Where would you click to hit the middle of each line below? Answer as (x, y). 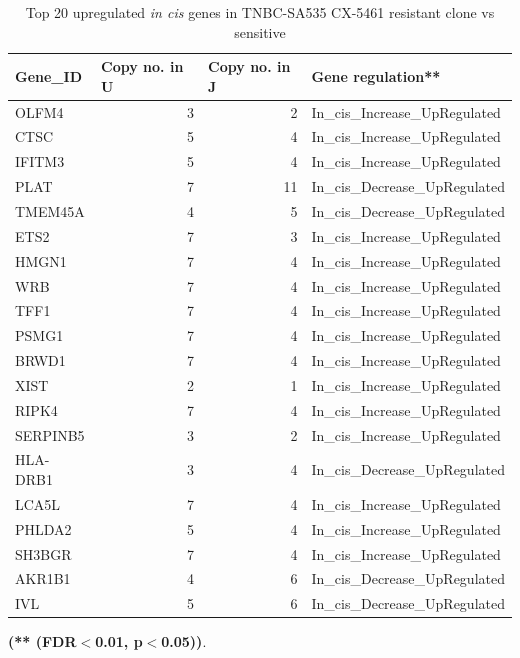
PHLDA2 (43, 528)
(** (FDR (42, 641)
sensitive (260, 31)
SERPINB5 (50, 434)
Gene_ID (48, 75)
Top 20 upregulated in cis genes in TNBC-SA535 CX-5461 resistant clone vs (260, 12)
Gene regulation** (376, 75)
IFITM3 (40, 161)
